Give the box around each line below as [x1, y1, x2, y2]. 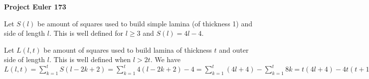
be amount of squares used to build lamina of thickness [43, 44, 212, 55]
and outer [219, 44, 249, 55]
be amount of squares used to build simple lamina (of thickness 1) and [37, 18, 252, 28]
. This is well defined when [49, 54, 131, 65]
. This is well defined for [49, 28, 123, 38]
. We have [150, 54, 181, 65]
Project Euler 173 [4, 1, 66, 11]
